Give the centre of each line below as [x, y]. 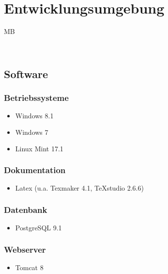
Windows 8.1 [34, 116]
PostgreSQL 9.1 [38, 228]
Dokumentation [35, 170]
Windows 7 [32, 132]
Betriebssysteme [36, 98]
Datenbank [26, 209]
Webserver [25, 249]
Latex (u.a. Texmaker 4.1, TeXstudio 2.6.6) [79, 188]
